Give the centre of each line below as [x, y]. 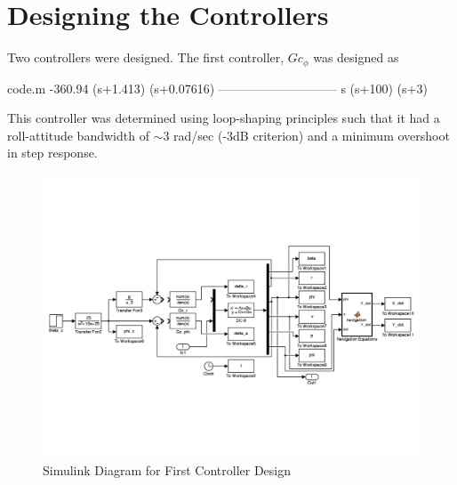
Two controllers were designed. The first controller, [146, 57]
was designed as [356, 57]
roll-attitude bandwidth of [78, 135]
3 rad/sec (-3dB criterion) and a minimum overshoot [306, 135]
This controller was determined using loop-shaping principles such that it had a [224, 118]
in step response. [52, 153]
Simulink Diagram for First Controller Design [167, 469]
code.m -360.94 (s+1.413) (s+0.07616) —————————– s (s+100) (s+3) [217, 88]
